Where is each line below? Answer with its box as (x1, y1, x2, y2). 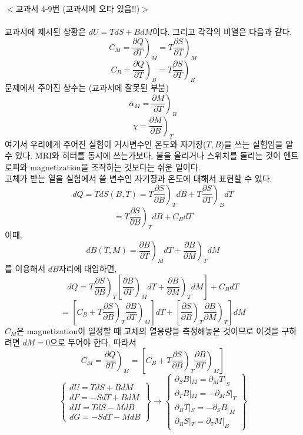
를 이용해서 (5, 262, 46, 274)
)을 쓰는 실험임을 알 (221, 137, 294, 150)
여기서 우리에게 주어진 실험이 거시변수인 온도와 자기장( (5, 137, 207, 150)
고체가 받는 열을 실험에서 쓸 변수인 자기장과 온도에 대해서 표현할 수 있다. (5, 172, 272, 184)
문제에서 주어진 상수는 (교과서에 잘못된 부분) (5, 81, 169, 94)
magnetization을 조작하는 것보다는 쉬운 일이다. (30, 160, 201, 173)
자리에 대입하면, (58, 262, 117, 274)
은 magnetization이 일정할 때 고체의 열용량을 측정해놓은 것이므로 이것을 (16, 324, 279, 337)
